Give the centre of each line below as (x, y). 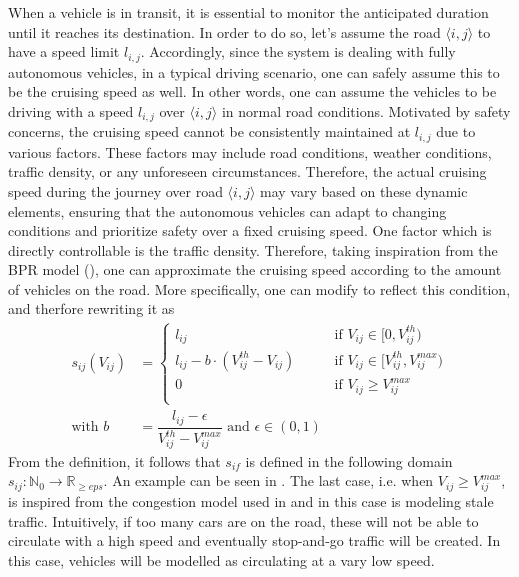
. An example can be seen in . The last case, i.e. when (268, 480)
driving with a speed (71, 110)
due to (456, 131)
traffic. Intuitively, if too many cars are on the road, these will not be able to (243, 520)
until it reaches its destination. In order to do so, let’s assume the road (224, 31)
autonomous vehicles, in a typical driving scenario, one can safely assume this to (254, 71)
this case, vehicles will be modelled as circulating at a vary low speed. (221, 559)
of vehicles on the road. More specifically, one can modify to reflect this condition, (259, 288)
